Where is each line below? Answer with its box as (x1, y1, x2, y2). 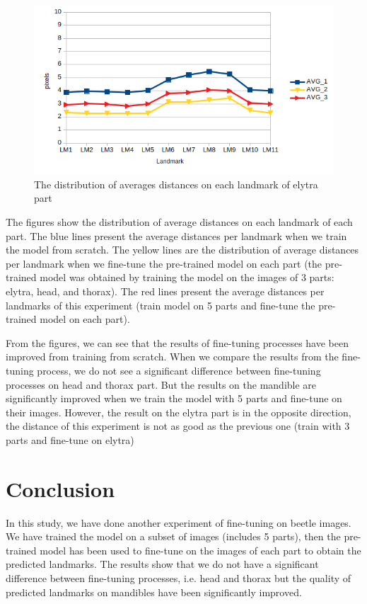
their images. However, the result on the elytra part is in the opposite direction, (6, 404, 351, 419)
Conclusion (6, 474, 115, 503)
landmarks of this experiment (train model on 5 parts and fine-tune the (6, 297, 315, 312)
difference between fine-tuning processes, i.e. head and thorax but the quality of (6, 571, 351, 586)
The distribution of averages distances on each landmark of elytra (34, 176, 318, 191)
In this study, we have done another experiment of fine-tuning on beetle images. (6, 515, 351, 530)
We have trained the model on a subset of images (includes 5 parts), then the (6, 529, 341, 544)
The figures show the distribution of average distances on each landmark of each (6, 215, 353, 229)
